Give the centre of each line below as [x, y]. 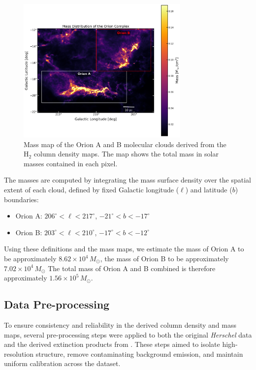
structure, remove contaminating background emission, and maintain [139, 354]
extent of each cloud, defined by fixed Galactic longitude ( [92, 190]
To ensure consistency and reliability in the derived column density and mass [120, 325]
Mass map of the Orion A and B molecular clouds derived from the [125, 144]
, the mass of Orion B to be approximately [164, 259]
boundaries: [21, 199]
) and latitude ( [209, 190]
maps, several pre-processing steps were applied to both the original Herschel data [128, 334]
